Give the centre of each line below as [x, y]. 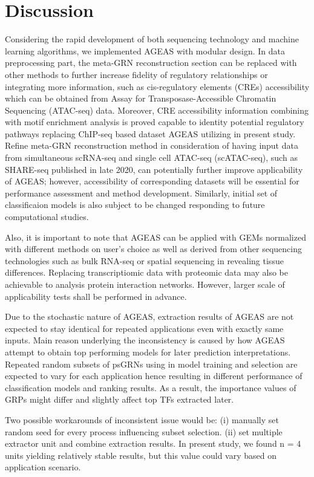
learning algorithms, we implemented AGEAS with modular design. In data [145, 50]
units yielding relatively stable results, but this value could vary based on [141, 455]
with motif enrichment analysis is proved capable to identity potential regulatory [155, 122]
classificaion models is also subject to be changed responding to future [135, 205]
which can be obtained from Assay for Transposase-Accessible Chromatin [141, 98]
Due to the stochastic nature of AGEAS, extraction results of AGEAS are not [149, 316]
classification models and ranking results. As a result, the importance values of [151, 387]
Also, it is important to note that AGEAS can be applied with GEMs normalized [155, 237]
